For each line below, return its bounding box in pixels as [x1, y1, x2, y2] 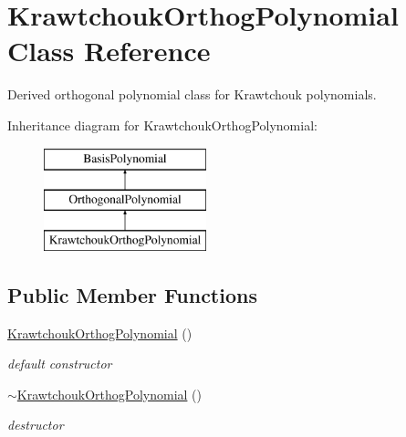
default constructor [7, 354, 112, 373]
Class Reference [7, 32, 211, 69]
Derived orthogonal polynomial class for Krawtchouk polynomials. [7, 85, 377, 104]
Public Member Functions [7, 280, 257, 308]
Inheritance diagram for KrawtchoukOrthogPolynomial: [7, 115, 318, 134]
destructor [7, 415, 64, 434]
